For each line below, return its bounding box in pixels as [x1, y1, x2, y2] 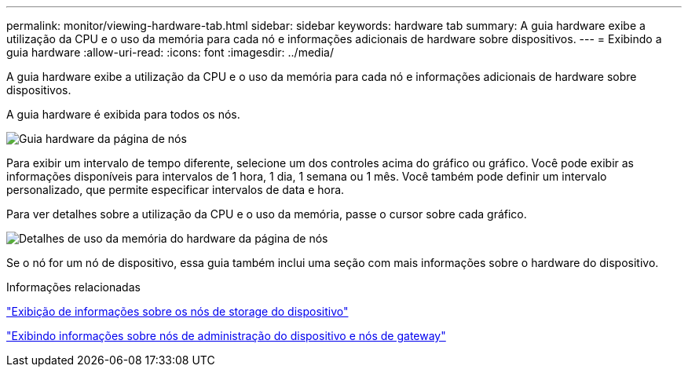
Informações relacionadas [6, 280, 141, 294]
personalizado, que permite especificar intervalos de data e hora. [6, 183, 345, 196]
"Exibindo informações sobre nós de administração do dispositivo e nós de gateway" [6, 329, 446, 342]
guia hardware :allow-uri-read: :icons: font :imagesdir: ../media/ [6, 46, 334, 59]
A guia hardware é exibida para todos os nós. [6, 108, 240, 121]
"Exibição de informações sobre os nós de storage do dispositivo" [6, 305, 349, 318]
